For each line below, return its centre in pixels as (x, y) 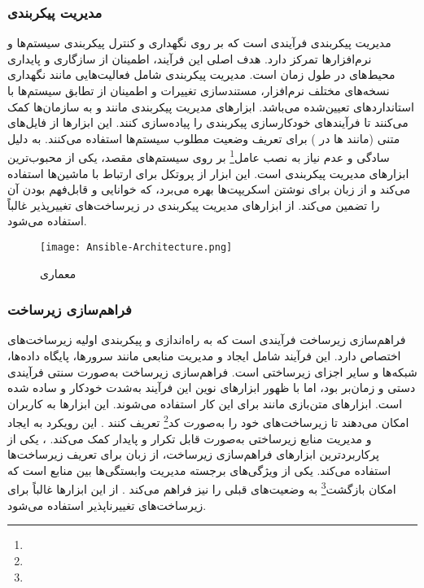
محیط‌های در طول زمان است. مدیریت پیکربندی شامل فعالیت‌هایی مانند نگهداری (201, 74)
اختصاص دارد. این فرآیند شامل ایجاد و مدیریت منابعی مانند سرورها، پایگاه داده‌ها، (204, 356)
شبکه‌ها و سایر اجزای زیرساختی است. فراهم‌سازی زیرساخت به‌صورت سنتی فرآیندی (212, 371)
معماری (58, 273)
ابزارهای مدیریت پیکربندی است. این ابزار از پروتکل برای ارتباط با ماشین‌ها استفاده (208, 173)
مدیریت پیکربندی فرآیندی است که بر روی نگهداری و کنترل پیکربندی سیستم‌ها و (199, 43)
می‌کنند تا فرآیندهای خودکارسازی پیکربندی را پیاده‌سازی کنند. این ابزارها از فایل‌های (208, 122)
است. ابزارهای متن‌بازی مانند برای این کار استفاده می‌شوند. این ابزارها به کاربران (205, 403)
